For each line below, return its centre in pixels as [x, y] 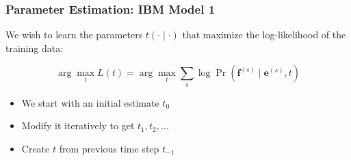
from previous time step [109, 148]
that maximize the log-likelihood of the [264, 35]
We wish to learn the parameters [74, 35]
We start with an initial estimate [90, 102]
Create [36, 148]
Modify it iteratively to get [78, 125]
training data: [35, 48]
